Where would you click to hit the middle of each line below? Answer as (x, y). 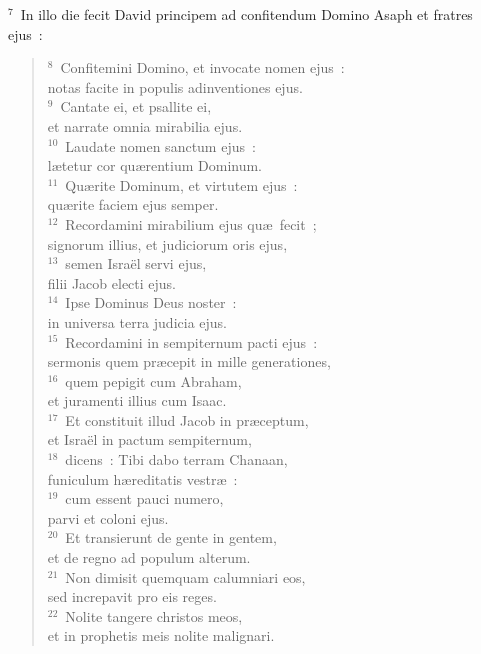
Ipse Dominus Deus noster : (151, 302)
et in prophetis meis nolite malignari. (161, 635)
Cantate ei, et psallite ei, (136, 106)
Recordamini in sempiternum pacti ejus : (191, 341)
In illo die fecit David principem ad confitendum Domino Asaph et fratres (246, 14)
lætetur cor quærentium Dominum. (155, 165)
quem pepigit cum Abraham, (153, 380)
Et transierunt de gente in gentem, (171, 537)
